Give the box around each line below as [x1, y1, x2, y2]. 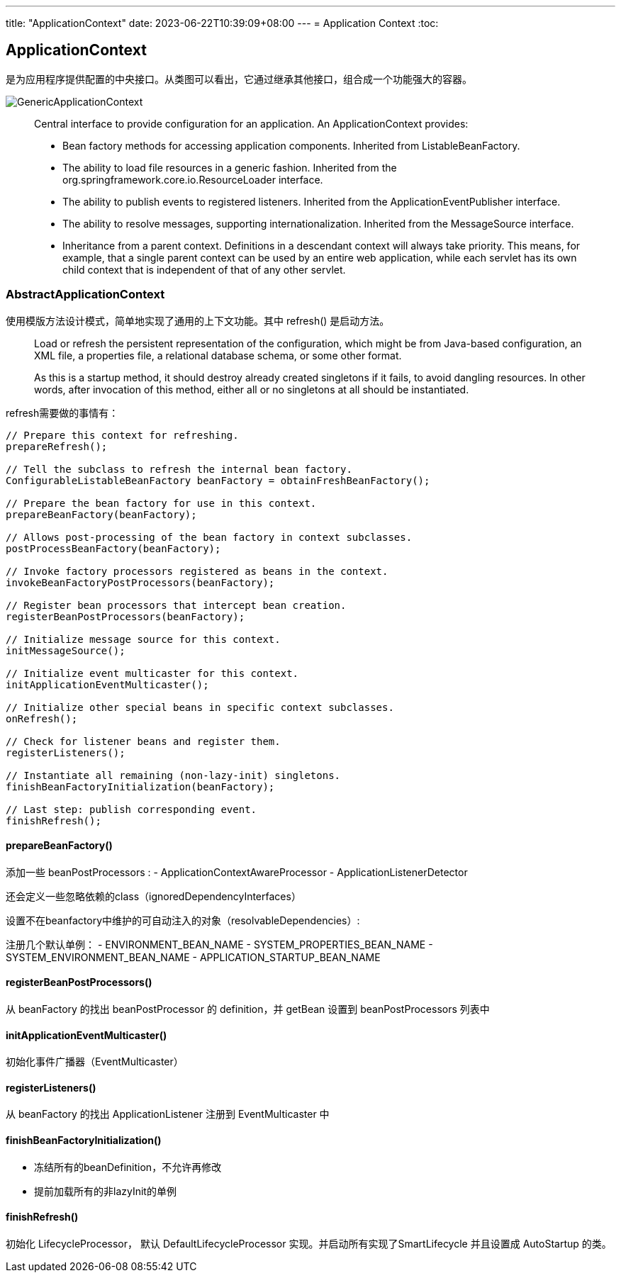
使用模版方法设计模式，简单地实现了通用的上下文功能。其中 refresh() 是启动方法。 [6, 314, 390, 327]
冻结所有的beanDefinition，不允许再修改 [34, 1160, 222, 1173]
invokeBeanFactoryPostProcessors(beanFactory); [6, 576, 275, 588]
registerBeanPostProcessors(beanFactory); [6, 610, 245, 622]
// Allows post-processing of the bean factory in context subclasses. [6, 531, 413, 543]
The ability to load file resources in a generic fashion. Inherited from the [62, 161, 397, 174]
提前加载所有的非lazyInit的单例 [34, 1184, 177, 1197]
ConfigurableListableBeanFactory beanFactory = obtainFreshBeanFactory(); [6, 474, 430, 486]
